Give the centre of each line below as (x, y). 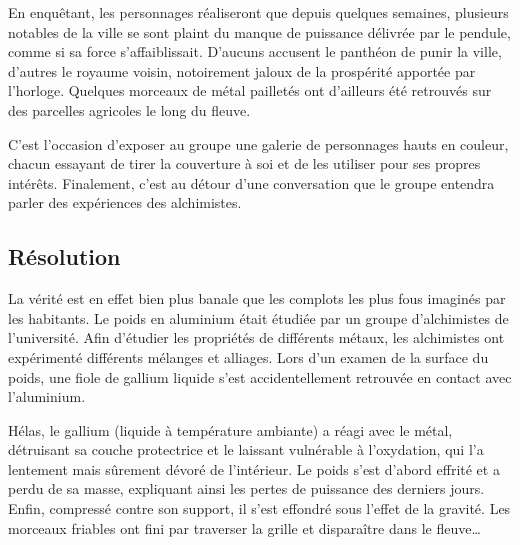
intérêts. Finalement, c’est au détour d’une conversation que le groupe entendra (251, 182)
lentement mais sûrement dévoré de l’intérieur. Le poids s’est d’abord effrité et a (254, 468)
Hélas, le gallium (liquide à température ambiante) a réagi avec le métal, (230, 429)
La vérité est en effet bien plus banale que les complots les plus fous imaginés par (257, 298)
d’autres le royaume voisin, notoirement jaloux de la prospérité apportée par (242, 70)
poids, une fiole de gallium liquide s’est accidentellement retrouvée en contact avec (260, 376)
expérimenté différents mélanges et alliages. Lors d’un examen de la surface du (248, 356)
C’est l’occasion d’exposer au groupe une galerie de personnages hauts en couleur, (258, 143)
